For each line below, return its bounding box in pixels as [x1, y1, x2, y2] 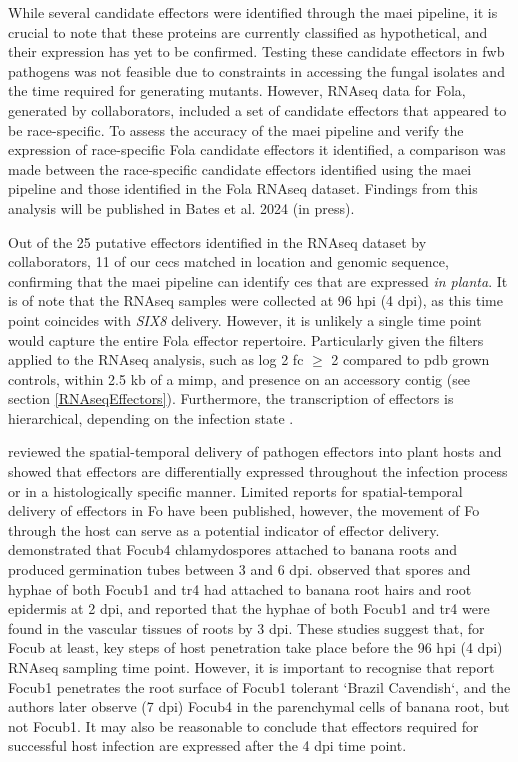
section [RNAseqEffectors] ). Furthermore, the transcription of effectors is [8, 388, 454, 409]
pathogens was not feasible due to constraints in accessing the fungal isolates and [8, 60, 505, 81]
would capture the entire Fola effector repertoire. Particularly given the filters [8, 329, 484, 350]
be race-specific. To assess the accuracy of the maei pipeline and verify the [8, 119, 464, 140]
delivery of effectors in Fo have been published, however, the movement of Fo [8, 500, 480, 521]
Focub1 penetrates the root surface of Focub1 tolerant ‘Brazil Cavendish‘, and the [8, 676, 511, 697]
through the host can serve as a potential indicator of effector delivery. [8, 519, 440, 540]
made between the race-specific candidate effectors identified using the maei [8, 158, 472, 179]
